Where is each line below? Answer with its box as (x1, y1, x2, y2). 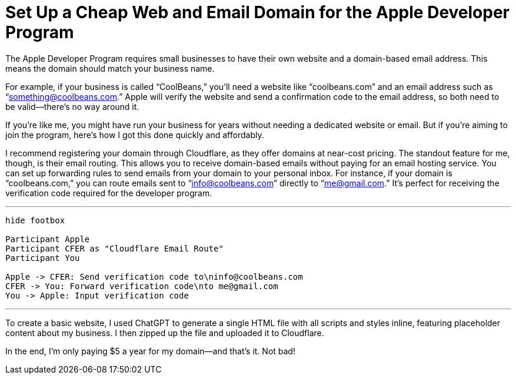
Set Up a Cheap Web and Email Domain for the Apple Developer (5, 2, 510, 22)
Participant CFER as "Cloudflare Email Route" (5, 243, 224, 253)
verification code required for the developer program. (5, 187, 212, 198)
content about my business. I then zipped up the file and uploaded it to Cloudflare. (5, 327, 324, 338)
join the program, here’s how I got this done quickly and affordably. (5, 129, 264, 140)
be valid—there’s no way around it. (5, 101, 139, 112)
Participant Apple (5, 234, 90, 244)
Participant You (5, 253, 80, 263)
